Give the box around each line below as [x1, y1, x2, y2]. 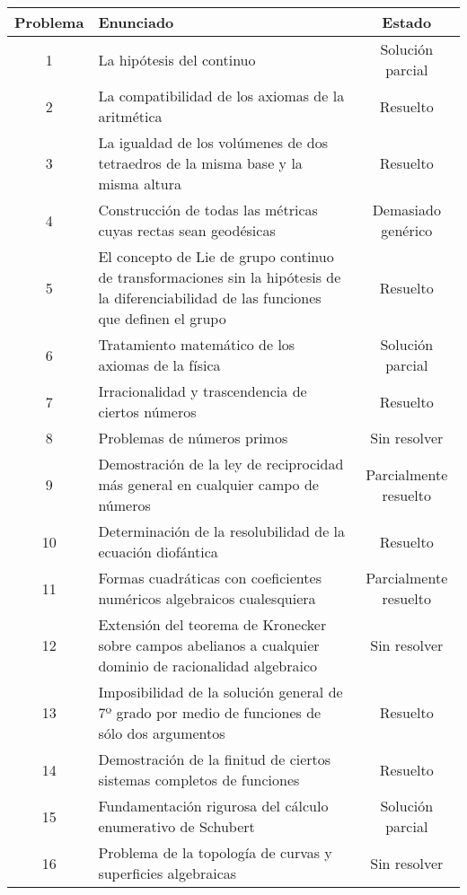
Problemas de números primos [98, 427, 288, 448]
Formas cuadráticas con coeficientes [98, 567, 322, 588]
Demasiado [372, 199, 441, 220]
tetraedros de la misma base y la [98, 153, 303, 173]
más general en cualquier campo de [98, 474, 319, 495]
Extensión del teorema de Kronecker [98, 614, 327, 635]
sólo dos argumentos [98, 723, 225, 743]
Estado [382, 12, 432, 32]
